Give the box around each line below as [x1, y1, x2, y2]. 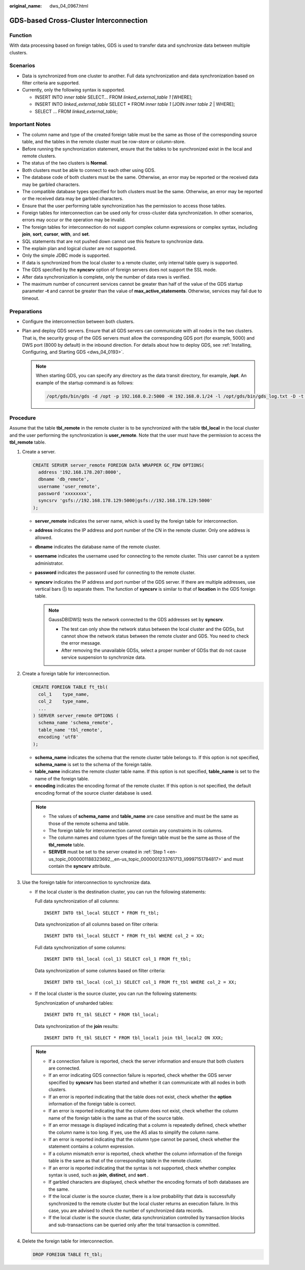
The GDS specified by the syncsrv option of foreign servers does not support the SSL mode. [22, 267, 217, 273]
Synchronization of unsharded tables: [35, 1000, 114, 1006]
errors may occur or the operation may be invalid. [22, 217, 126, 223]
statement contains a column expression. [48, 1143, 135, 1150]
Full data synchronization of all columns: [35, 898, 119, 904]
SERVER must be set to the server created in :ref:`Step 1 [48, 849, 166, 855]
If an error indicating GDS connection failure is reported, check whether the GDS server [48, 1072, 232, 1078]
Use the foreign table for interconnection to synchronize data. [22, 880, 151, 886]
